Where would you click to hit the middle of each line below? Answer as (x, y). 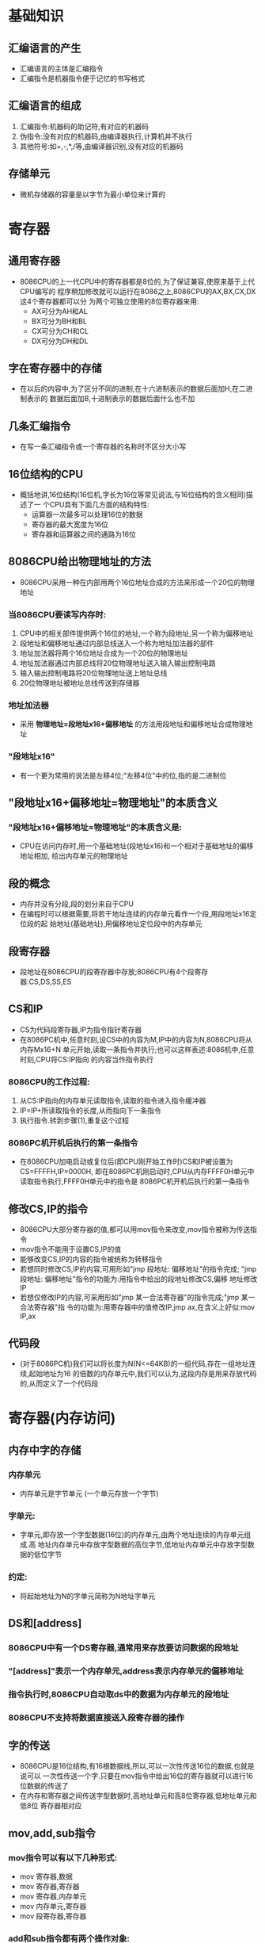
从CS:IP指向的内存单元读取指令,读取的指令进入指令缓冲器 (113, 1101)
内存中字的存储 (45, 1450)
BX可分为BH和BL (59, 321)
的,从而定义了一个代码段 (59, 1383)
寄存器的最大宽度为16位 (70, 525)
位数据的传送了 (44, 1786)
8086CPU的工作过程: (49, 1081)
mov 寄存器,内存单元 (53, 1896)
